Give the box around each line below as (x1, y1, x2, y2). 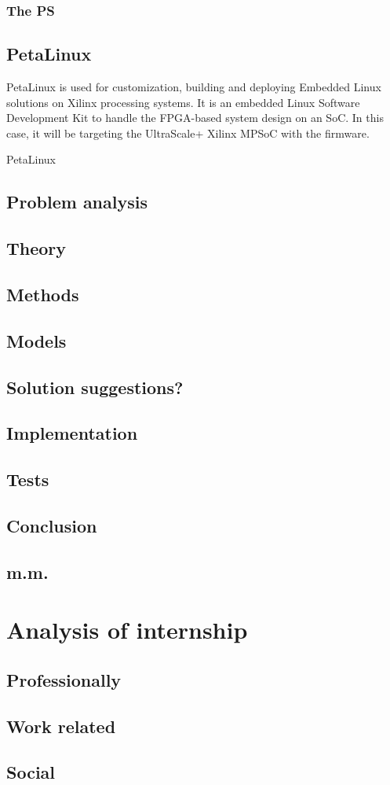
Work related (6, 713, 116, 738)
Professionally (6, 667, 122, 691)
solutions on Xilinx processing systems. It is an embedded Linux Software (6, 94, 360, 110)
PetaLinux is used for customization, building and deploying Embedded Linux (6, 79, 381, 95)
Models (6, 328, 67, 352)
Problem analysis (6, 190, 148, 214)
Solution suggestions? (6, 374, 184, 399)
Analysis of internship (6, 614, 248, 646)
